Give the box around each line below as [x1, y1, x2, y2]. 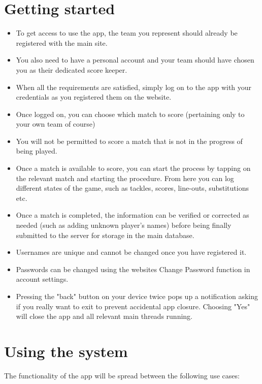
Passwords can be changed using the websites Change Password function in [16, 263, 250, 274]
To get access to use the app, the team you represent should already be [16, 27, 238, 38]
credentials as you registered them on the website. [16, 92, 172, 102]
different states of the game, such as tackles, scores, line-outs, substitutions [16, 183, 249, 193]
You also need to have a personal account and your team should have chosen [16, 54, 254, 65]
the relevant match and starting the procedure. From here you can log [16, 172, 234, 183]
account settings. [16, 274, 69, 284]
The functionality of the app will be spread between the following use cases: [4, 370, 240, 380]
